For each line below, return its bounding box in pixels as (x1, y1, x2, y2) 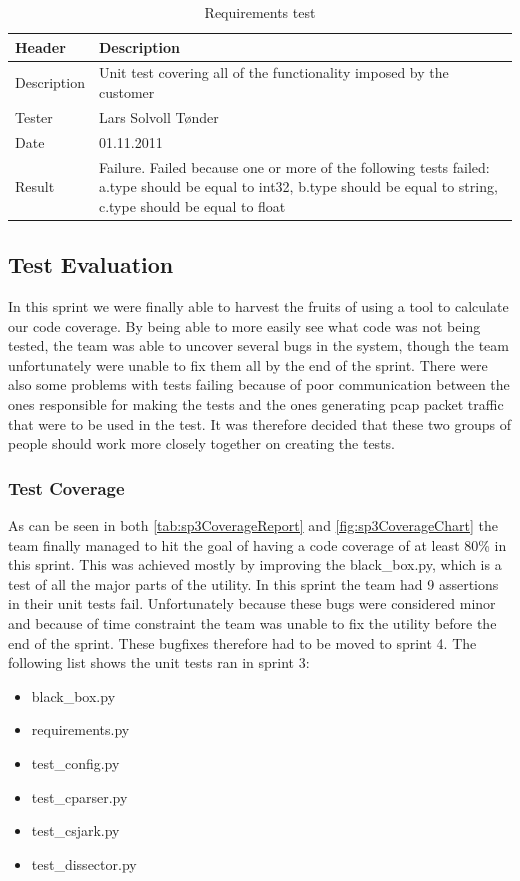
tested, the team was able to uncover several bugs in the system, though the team (8, 335, 509, 356)
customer (98, 82, 155, 103)
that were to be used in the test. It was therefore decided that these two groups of (8, 413, 511, 434)
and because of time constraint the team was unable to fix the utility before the (8, 612, 497, 633)
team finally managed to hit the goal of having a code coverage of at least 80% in (8, 534, 507, 555)
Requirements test (204, 2, 316, 22)
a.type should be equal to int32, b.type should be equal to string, (98, 176, 498, 197)
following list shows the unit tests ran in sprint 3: (8, 652, 310, 673)
